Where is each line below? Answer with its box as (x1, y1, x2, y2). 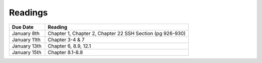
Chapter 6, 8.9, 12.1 (48, 42, 91, 49)
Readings (9, 7, 48, 18)
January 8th (12, 30, 40, 37)
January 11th (12, 36, 41, 43)
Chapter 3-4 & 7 (48, 36, 85, 43)
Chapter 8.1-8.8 (48, 49, 83, 55)
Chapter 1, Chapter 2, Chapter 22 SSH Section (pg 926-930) (48, 30, 186, 37)
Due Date (12, 24, 34, 30)
